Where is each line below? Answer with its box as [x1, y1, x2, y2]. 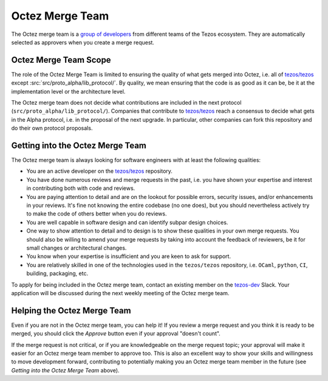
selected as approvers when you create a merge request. [11, 38, 155, 46]
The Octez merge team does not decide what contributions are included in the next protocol [11, 99, 242, 107]
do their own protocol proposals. [11, 125, 93, 132]
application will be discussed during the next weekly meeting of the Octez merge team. [11, 289, 230, 296]
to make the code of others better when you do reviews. [26, 210, 167, 217]
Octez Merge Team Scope [11, 55, 112, 65]
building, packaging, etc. [26, 270, 88, 277]
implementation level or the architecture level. [11, 88, 126, 95]
